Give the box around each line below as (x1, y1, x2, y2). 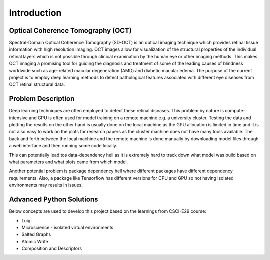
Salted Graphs (21, 231, 51, 237)
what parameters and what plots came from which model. (9, 159, 128, 165)
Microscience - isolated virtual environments (21, 224, 114, 230)
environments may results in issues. (9, 182, 83, 188)
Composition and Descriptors (21, 245, 82, 252)
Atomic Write (21, 238, 48, 244)
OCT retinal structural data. (9, 81, 65, 87)
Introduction (9, 7, 62, 18)
